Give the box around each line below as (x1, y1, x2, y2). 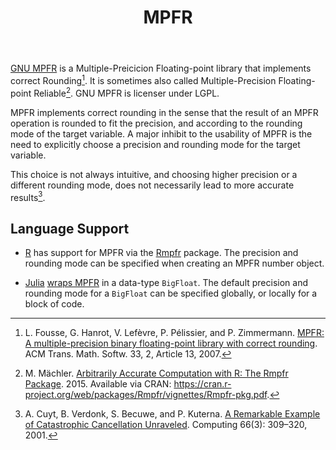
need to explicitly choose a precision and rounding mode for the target (10, 138, 301, 150)
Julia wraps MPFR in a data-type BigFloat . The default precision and (24, 276, 309, 288)
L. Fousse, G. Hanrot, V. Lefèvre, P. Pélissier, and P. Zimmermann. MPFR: (24, 326, 325, 338)
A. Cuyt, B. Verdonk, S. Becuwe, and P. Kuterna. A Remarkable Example (24, 407, 321, 420)
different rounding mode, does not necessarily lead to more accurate (10, 179, 295, 191)
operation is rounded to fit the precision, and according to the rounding (10, 117, 303, 129)
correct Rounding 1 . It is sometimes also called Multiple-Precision (10, 73, 277, 86)
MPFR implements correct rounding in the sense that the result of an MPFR (10, 106, 319, 118)
